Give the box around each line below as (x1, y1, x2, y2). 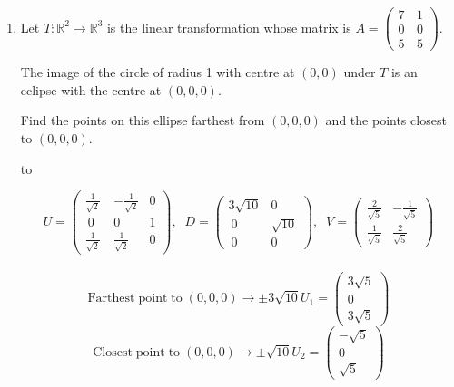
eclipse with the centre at (20, 80, 162, 99)
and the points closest (325, 111, 447, 130)
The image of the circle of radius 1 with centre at (20, 63, 295, 82)
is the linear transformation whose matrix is (106, 17, 351, 36)
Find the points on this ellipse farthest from (20, 111, 265, 130)
